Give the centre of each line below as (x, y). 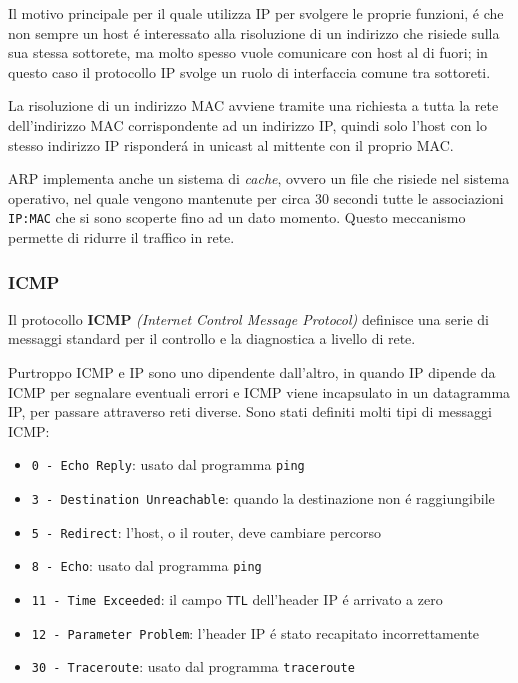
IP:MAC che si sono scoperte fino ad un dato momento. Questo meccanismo (237, 217)
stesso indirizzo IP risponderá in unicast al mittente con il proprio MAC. (231, 144)
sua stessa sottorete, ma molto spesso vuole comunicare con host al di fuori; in (248, 52)
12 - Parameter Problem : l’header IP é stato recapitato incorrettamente (255, 632)
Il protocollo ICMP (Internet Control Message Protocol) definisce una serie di (248, 318)
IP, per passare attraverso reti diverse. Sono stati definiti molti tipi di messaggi (250, 411)
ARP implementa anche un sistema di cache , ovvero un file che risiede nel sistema (259, 178)
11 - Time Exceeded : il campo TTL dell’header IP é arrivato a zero (237, 599)
